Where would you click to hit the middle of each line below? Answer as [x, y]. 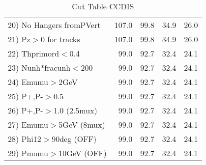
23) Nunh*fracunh [39, 68]
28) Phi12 [25, 139]
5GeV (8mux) [82, 124]
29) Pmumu [28, 153]
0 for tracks [60, 39]
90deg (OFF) [74, 139]
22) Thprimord [34, 53]
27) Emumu [28, 124]
